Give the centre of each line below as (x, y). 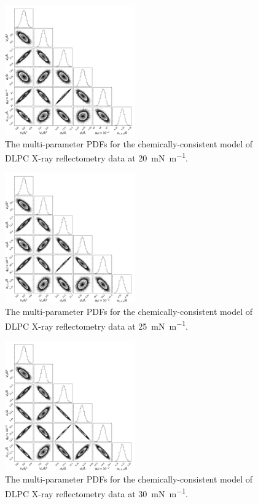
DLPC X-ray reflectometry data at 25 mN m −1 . (96, 325)
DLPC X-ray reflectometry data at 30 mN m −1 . (96, 493)
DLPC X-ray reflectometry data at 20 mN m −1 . (96, 157)
